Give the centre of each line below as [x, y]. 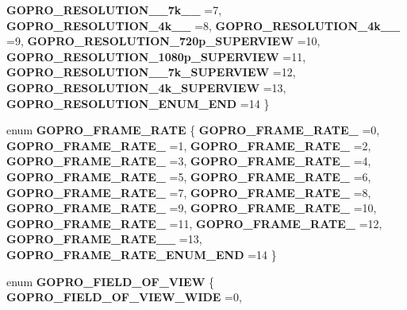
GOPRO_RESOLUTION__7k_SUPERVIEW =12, [151, 72]
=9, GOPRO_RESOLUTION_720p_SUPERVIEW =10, [163, 41]
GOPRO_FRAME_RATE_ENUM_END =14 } [142, 254]
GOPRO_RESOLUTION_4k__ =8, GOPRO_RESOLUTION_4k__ [203, 25]
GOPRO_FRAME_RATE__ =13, [104, 239]
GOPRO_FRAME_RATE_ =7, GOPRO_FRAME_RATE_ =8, [189, 192]
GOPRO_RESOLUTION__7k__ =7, [114, 10]
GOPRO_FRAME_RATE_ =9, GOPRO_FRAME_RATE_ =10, [192, 208]
